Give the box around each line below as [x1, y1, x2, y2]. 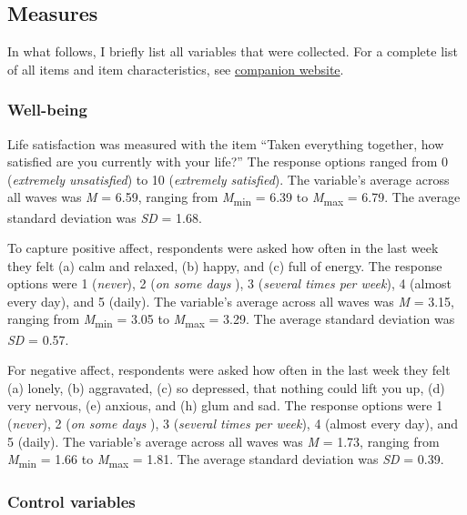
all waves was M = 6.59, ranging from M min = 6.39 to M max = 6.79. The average [7, 187, 461, 209]
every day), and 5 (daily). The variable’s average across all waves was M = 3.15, [7, 291, 454, 310]
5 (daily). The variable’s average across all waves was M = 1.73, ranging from [7, 431, 440, 450]
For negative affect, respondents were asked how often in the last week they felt [7, 360, 451, 379]
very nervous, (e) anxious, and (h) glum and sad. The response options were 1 [7, 396, 443, 415]
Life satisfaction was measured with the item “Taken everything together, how [7, 134, 444, 153]
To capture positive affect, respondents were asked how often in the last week [7, 238, 439, 257]
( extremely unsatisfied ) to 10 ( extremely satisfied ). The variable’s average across [7, 169, 450, 188]
